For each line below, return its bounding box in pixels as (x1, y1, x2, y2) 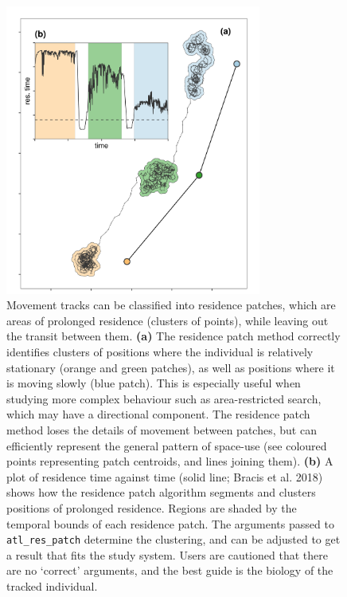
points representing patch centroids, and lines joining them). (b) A (6, 453, 333, 469)
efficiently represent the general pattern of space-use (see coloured (6, 437, 327, 454)
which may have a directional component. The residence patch (6, 406, 310, 422)
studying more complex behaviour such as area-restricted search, (6, 390, 322, 407)
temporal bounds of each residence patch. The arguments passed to (6, 515, 334, 532)
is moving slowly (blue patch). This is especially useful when (6, 375, 301, 391)
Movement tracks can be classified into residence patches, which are (6, 297, 336, 313)
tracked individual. (6, 577, 98, 594)
